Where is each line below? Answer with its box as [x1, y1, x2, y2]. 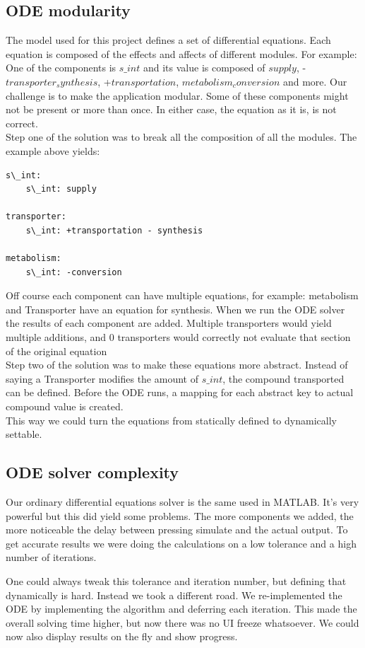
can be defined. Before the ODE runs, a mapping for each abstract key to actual [6, 385, 354, 400]
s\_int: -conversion [25, 267, 122, 277]
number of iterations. [6, 550, 97, 565]
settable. [6, 427, 42, 441]
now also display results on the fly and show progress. [6, 629, 238, 644]
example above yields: [6, 143, 100, 158]
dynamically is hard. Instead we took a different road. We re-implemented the [6, 587, 342, 602]
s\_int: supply [25, 184, 97, 195]
